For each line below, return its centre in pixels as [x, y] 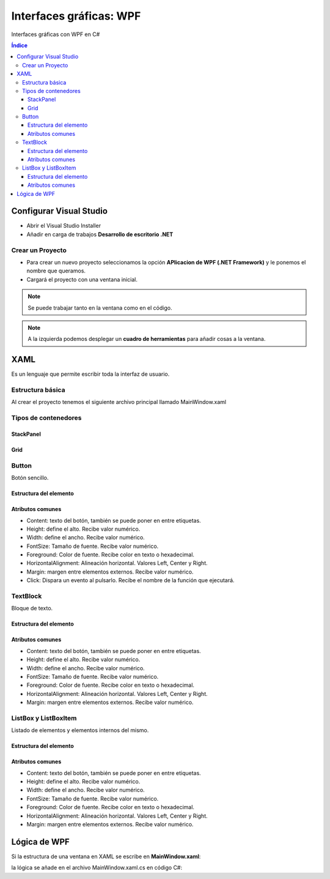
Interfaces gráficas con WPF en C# [56, 34]
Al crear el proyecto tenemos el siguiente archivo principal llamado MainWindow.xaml [119, 402]
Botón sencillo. [30, 478]
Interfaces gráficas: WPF [76, 16]
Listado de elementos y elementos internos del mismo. [80, 730]
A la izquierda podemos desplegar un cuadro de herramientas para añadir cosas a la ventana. [147, 339]
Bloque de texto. [32, 608]
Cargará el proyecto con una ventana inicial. [82, 279]
